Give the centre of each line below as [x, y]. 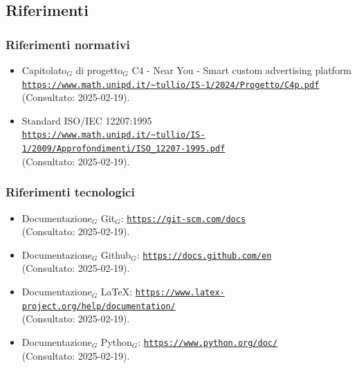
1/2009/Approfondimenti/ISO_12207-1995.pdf [123, 149]
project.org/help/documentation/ [99, 306]
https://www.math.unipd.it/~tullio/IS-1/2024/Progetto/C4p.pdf [171, 85]
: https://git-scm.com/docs [183, 218]
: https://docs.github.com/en [204, 254]
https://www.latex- [180, 293]
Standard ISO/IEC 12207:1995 [87, 120]
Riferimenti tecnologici [70, 192]
